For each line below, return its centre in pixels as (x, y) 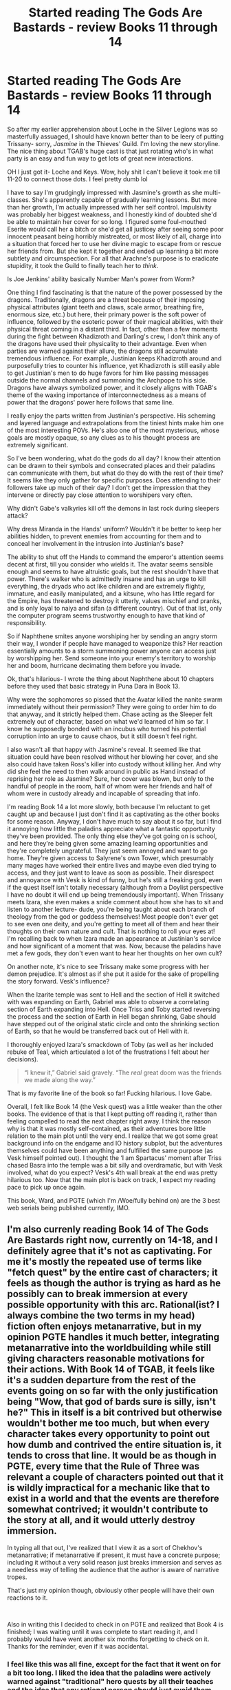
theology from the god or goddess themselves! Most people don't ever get (113, 916)
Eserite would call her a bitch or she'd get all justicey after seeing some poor (115, 229)
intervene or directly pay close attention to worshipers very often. (100, 495)
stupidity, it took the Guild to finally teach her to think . (83, 265)
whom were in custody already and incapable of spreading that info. (104, 793)
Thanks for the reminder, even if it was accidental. (78, 1646)
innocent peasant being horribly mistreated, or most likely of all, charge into (114, 236)
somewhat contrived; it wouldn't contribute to (108, 1510)
